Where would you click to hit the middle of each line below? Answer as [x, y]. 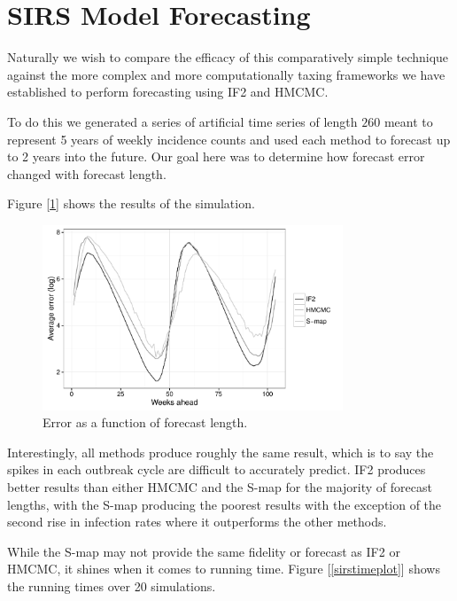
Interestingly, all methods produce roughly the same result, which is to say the [221, 452]
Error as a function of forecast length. [145, 422]
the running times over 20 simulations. [112, 585]
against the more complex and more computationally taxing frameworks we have [226, 74]
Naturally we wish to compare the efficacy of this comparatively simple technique [228, 57]
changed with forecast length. [87, 173]
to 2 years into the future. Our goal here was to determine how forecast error [216, 156]
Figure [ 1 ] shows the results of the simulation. [131, 203]
